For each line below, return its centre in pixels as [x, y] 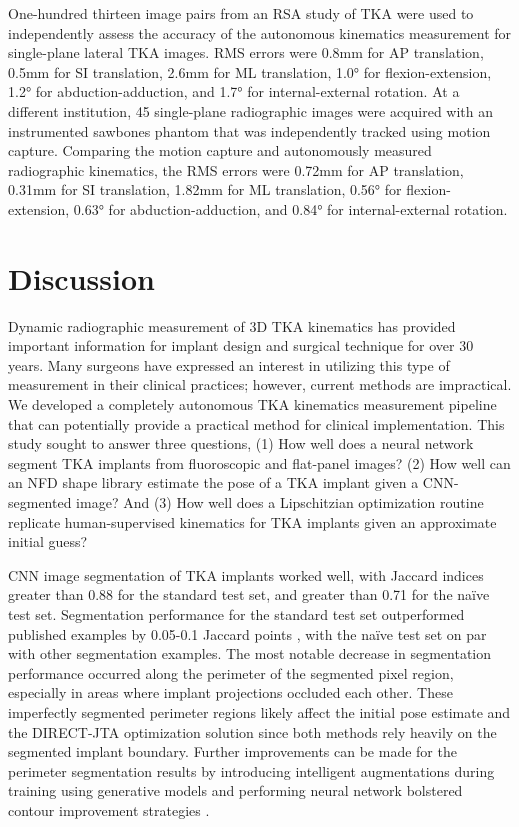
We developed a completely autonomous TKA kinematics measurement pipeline [252, 404]
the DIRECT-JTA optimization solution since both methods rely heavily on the [252, 731]
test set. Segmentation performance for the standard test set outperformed [236, 613]
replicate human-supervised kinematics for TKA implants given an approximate [252, 521]
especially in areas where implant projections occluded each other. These [230, 692]
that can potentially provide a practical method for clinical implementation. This [256, 423]
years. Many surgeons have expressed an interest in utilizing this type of [229, 364]
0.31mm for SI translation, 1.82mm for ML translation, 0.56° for [205, 189]
